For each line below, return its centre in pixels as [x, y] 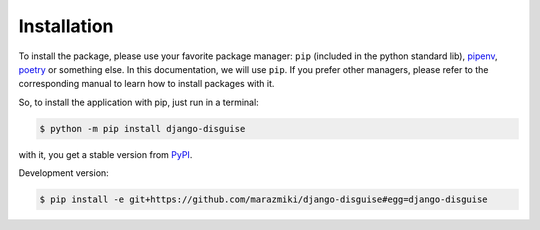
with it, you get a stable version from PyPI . [105, 154]
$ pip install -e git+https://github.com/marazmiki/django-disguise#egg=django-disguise [264, 199]
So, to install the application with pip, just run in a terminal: [138, 102]
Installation [66, 26]
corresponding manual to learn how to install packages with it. [146, 84]
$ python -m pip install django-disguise [142, 128]
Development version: [63, 173]
